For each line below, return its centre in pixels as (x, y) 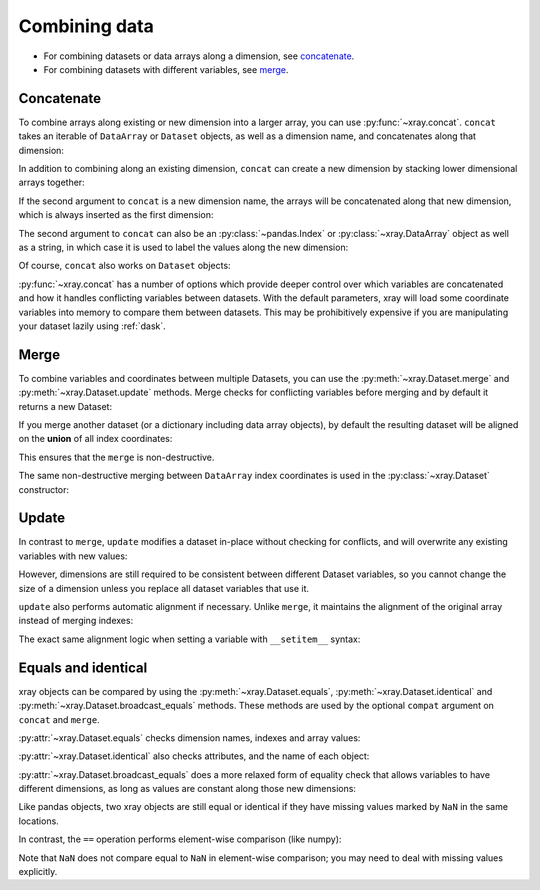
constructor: (44, 489)
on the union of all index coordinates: (95, 439)
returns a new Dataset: (65, 406)
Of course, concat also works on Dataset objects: (124, 266)
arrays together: (51, 182)
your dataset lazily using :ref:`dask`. (92, 326)
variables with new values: (73, 556)
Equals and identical (83, 667)
